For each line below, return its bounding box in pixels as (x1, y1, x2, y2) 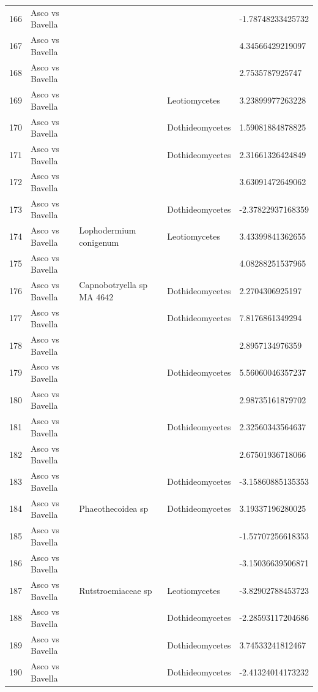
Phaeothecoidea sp (79, 502, 149, 515)
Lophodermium (79, 224, 136, 237)
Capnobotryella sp (79, 278, 148, 291)
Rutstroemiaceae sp (79, 584, 152, 596)
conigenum (79, 235, 119, 248)
